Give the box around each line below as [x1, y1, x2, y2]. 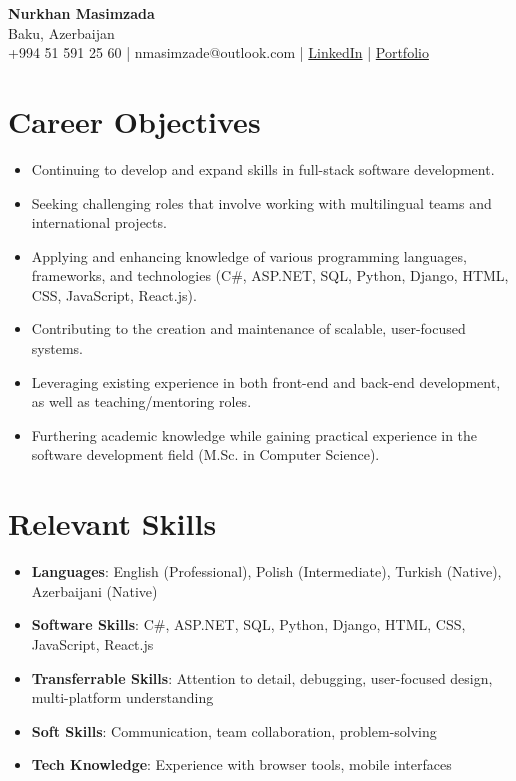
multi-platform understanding [31, 687, 214, 708]
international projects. [31, 212, 167, 233]
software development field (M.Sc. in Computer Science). [31, 444, 380, 465]
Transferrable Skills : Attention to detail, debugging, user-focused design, [31, 667, 493, 688]
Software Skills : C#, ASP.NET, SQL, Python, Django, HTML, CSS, [31, 614, 466, 635]
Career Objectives [8, 100, 261, 141]
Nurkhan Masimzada [8, 3, 155, 23]
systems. [31, 338, 83, 359]
